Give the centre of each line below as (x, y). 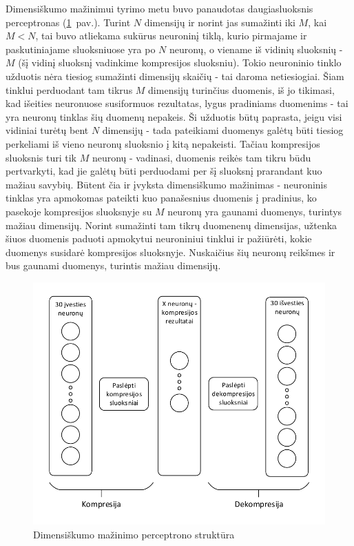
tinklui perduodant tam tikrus (69, 89)
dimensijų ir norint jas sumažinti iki (220, 22)
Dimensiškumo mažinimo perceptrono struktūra (134, 534)
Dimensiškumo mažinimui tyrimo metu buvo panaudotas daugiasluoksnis (159, 8)
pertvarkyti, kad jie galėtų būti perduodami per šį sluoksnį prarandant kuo (164, 171)
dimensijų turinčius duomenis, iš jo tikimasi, (241, 89)
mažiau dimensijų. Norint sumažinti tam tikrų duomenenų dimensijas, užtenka (171, 225)
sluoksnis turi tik (41, 157)
